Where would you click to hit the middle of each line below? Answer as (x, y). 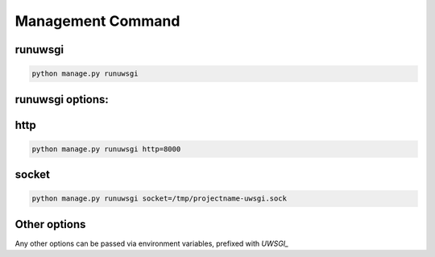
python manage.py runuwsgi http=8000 (106, 149)
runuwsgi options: (62, 99)
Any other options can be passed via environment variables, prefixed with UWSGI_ (152, 243)
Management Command (97, 21)
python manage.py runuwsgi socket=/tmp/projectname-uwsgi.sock (159, 199)
